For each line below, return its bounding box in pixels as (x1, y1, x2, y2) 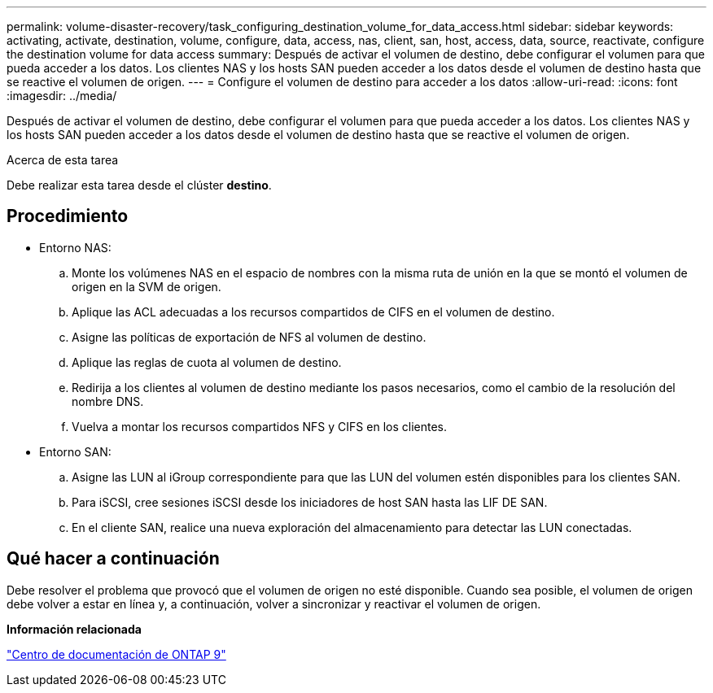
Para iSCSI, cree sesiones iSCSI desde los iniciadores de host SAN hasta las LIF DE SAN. (72, 495, 548, 509)
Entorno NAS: (39, 240, 112, 255)
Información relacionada (7, 621, 142, 636)
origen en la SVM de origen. (72, 279, 221, 294)
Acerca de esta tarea (7, 153, 119, 167)
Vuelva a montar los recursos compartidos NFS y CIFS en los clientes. (72, 419, 447, 434)
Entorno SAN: (39, 444, 112, 459)
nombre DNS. (72, 394, 144, 408)
